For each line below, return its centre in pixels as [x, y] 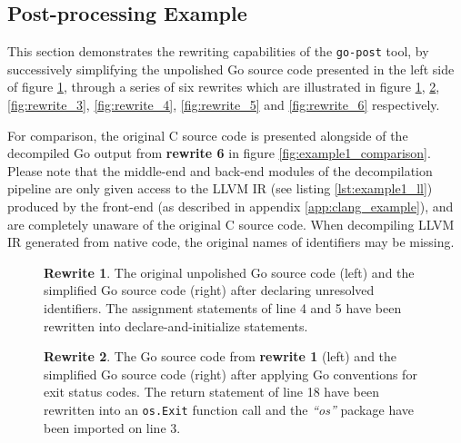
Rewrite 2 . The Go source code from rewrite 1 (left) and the [220, 356]
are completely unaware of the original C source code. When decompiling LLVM [231, 224]
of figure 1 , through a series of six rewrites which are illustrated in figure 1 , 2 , [224, 87]
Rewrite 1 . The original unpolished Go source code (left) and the [229, 272]
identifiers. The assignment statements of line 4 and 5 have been [223, 307]
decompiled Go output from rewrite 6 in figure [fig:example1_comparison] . [219, 153]
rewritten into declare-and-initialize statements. [176, 325]
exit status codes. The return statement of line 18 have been [212, 392]
